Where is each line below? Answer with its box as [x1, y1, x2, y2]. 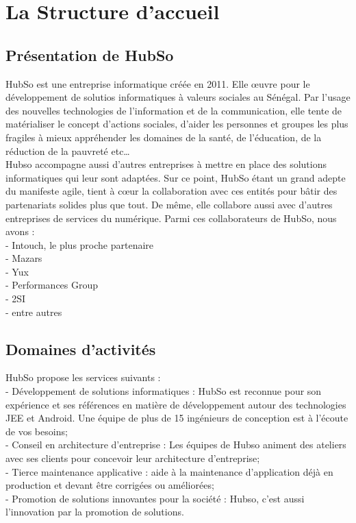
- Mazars [5, 251, 42, 265]
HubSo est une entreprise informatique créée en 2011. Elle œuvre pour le [5, 76, 310, 90]
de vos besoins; [5, 424, 68, 438]
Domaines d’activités [5, 338, 156, 359]
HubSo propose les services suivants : [5, 370, 161, 385]
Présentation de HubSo [5, 44, 174, 65]
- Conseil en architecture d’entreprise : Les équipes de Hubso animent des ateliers [5, 437, 346, 452]
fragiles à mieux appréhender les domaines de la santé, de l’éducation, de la [5, 130, 322, 144]
